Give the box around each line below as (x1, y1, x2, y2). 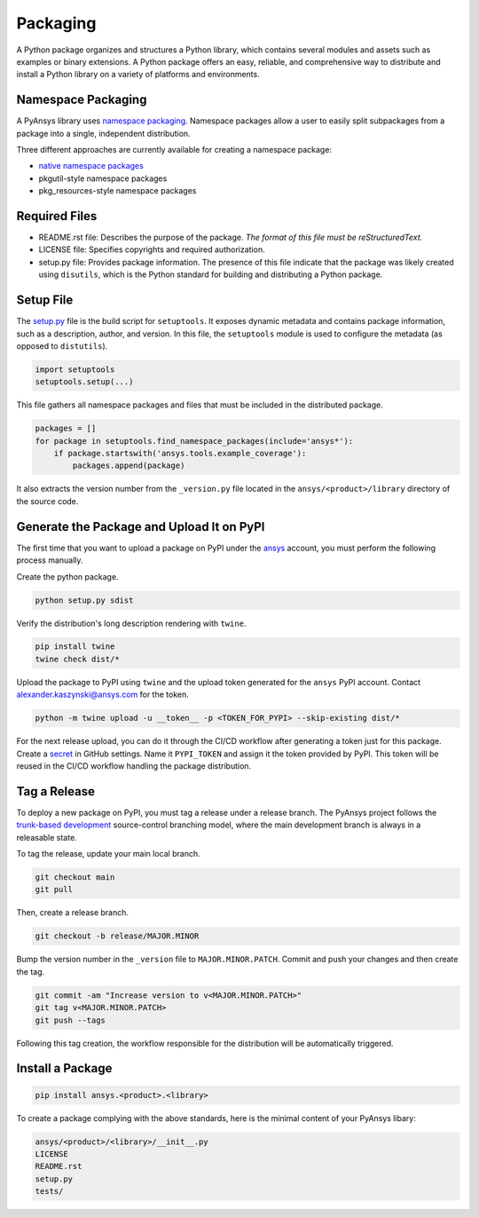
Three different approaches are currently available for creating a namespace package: (16, 145, 333, 155)
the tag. (16, 966, 45, 976)
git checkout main (35, 873, 115, 882)
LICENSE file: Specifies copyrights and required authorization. (38, 244, 265, 255)
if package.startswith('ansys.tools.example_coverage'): (53, 448, 307, 459)
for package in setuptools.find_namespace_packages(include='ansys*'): (35, 436, 354, 446)
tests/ (35, 1186, 64, 1197)
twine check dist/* (35, 653, 120, 664)
